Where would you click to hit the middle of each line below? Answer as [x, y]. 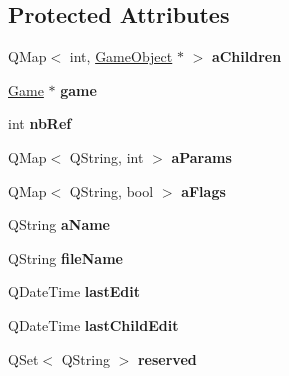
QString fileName [65, 257]
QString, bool [111, 190]
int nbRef [40, 123]
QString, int [106, 156]
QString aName [59, 224]
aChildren [246, 56]
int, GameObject [121, 56]
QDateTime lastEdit [74, 291]
